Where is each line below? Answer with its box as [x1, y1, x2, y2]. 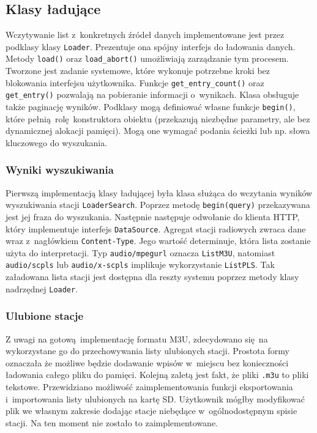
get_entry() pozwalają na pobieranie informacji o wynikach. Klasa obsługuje [6, 88, 299, 101]
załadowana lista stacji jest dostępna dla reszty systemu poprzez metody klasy [6, 270, 299, 283]
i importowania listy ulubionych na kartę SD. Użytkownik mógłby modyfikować [6, 392, 305, 405]
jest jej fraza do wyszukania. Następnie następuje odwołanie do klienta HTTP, [6, 210, 300, 223]
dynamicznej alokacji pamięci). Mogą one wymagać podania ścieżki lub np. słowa [6, 124, 310, 137]
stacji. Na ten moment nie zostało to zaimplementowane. [6, 416, 218, 429]
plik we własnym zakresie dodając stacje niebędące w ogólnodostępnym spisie [6, 404, 297, 417]
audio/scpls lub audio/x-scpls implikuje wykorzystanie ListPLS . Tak [6, 258, 275, 271]
